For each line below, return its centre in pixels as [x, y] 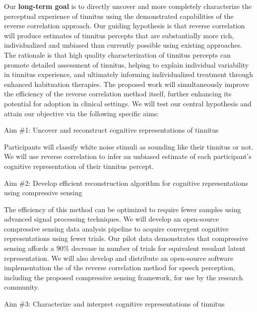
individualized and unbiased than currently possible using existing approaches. [123, 45]
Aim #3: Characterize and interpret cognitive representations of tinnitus [114, 304]
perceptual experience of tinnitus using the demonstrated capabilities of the [119, 16]
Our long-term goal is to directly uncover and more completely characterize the [128, 6]
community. [22, 287]
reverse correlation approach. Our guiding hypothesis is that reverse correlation [125, 26]
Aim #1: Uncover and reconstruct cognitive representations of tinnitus [111, 130]
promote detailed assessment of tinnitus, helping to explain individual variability [127, 64]
